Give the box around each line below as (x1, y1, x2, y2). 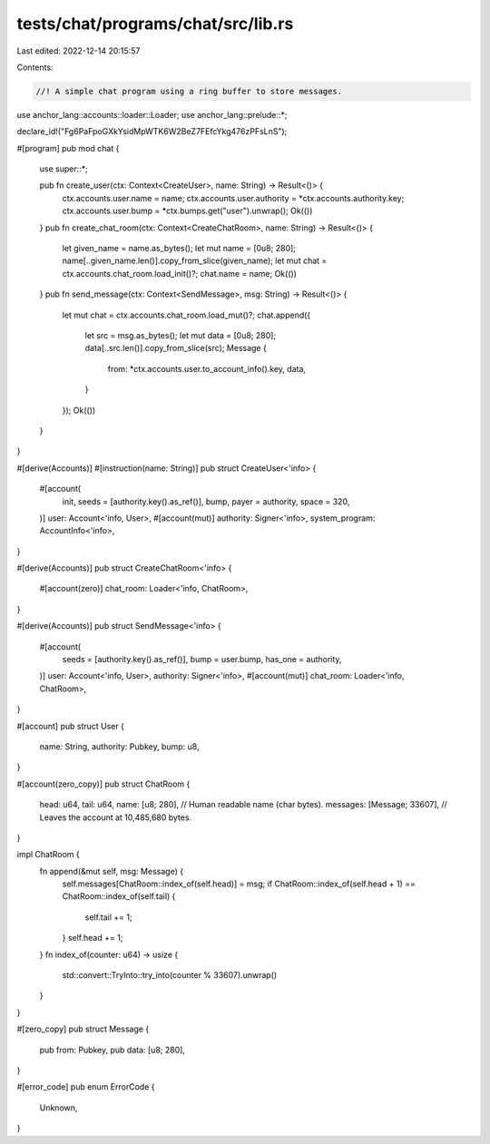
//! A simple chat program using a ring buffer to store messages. (35, 86, 343, 96)
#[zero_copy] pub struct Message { (16, 1023, 150, 1034)
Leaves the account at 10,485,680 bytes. (39, 812, 192, 823)
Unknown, (39, 1102, 78, 1113)
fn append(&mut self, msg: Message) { (39, 865, 184, 876)
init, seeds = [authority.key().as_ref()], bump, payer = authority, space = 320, (62, 495, 350, 507)
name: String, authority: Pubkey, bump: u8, (39, 740, 200, 752)
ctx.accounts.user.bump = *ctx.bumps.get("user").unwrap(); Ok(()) (62, 205, 313, 217)
